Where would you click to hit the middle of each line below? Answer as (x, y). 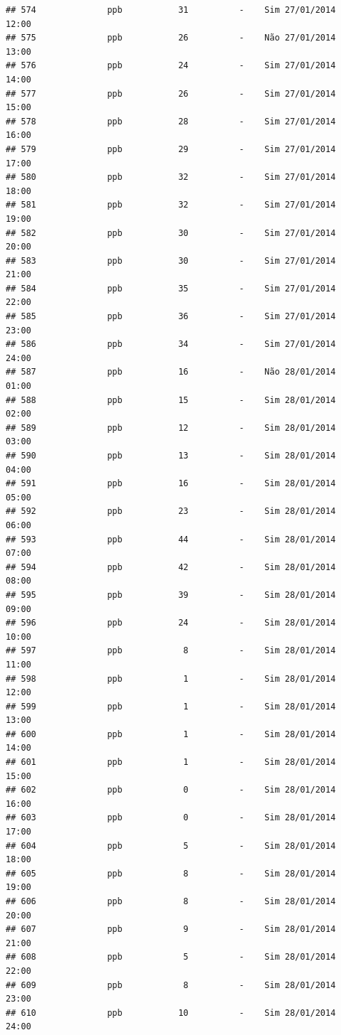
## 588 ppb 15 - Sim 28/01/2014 (171, 400)
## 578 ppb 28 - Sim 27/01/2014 (171, 121)
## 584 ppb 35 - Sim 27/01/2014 (171, 288)
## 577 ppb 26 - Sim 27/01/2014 (171, 93)
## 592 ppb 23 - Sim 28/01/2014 (171, 511)
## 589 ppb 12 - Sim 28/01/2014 (171, 428)
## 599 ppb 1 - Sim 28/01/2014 (171, 706)
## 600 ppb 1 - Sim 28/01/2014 (171, 734)
